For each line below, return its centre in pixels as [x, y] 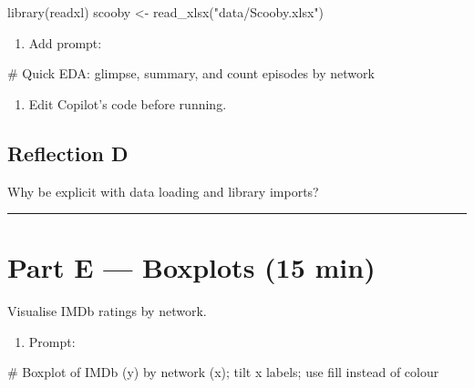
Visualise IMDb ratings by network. [107, 311]
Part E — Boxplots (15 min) [191, 267]
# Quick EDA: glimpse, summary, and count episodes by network [191, 73]
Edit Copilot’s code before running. [128, 103]
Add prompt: [65, 42]
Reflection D [68, 153]
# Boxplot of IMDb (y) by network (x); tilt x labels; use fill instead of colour [223, 372]
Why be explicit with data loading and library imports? [163, 191]
